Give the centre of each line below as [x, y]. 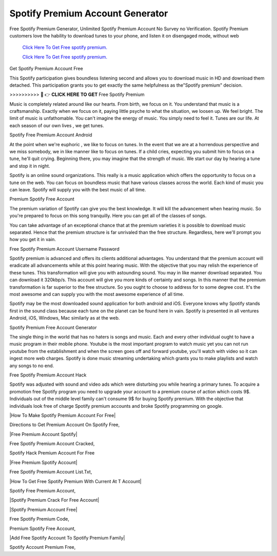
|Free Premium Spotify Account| [43, 462]
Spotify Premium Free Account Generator [53, 327]
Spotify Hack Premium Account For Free [52, 453]
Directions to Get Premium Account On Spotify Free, [65, 425]
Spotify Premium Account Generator [89, 13]
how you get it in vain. [33, 240]
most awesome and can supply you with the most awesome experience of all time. [97, 294]
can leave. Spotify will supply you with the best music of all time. [78, 189]
